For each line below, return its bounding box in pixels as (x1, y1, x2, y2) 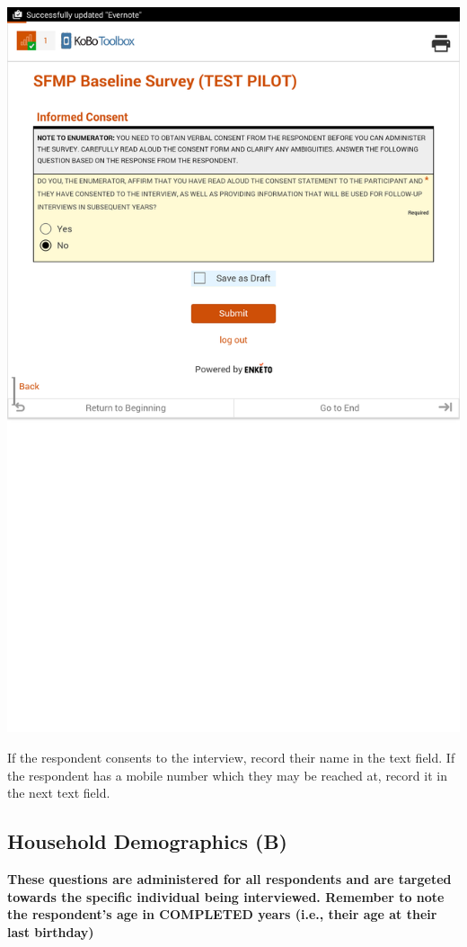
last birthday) (7, 922, 94, 941)
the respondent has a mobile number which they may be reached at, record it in (7, 765, 447, 784)
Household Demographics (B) (7, 827, 287, 855)
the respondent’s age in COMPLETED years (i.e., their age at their (7, 905, 437, 924)
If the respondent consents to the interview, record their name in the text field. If (7, 747, 455, 766)
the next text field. (7, 783, 110, 802)
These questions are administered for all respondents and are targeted (7, 869, 452, 888)
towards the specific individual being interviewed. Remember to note (7, 887, 445, 906)
